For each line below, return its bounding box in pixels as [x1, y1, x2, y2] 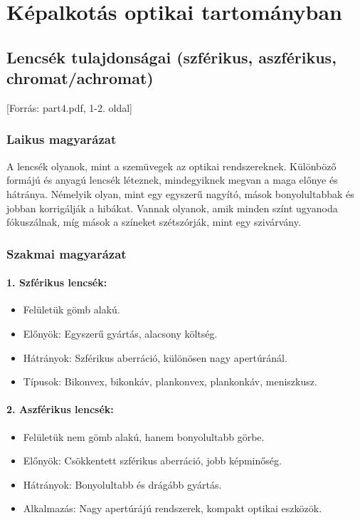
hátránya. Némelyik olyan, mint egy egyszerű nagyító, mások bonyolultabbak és [6, 186, 354, 201]
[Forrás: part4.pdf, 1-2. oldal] [6, 100, 133, 115]
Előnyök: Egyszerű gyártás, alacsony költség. [23, 326, 218, 340]
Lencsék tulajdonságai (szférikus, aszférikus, [6, 46, 337, 68]
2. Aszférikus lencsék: [6, 402, 114, 417]
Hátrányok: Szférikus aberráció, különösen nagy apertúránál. [23, 350, 287, 365]
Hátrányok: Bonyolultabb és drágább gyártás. [23, 477, 222, 492]
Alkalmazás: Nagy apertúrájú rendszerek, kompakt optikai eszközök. [23, 501, 322, 516]
